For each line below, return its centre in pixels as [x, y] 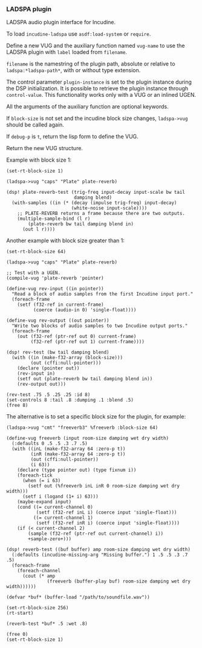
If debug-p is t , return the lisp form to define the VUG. [73, 137]
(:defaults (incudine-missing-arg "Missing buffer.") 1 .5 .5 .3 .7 [100, 555]
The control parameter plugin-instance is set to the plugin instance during [99, 82]
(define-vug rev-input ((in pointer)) [55, 289]
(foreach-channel [39, 571]
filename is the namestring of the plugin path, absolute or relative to [91, 64]
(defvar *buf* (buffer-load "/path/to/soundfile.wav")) [78, 597]
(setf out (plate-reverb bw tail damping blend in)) [85, 379]
